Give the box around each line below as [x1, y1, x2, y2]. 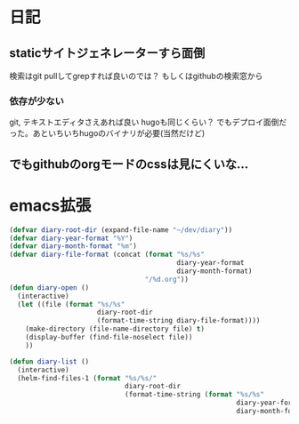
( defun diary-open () [9, 283, 90, 292]
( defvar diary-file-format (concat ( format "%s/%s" [9, 250, 205, 260]
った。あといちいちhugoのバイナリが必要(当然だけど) [9, 128, 206, 139]
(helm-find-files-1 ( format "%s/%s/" [17, 373, 158, 382]
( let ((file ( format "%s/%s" [17, 300, 125, 308]
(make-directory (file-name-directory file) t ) [25, 324, 205, 333]
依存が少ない [9, 94, 65, 107]
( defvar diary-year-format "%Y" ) [9, 234, 133, 243]
